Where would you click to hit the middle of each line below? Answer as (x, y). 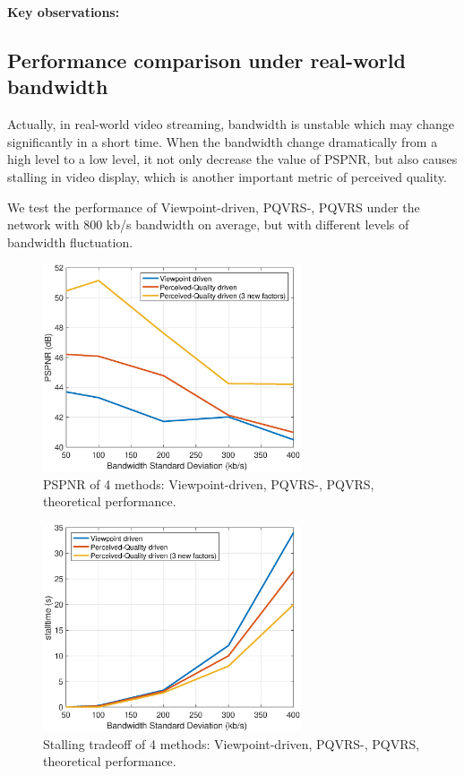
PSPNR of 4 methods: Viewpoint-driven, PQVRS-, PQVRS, (209, 483)
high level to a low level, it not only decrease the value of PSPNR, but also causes (232, 159)
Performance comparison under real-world (206, 60)
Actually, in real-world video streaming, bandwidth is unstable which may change (231, 124)
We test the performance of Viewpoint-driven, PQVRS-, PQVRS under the (214, 207)
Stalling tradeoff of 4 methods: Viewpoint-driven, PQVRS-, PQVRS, (232, 743)
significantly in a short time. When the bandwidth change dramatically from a (223, 141)
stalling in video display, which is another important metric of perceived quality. (227, 176)
